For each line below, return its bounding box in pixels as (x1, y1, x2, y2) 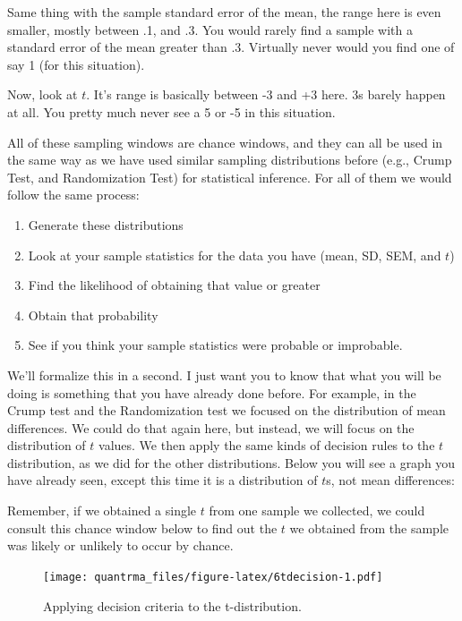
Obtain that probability (28, 305, 158, 324)
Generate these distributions (28, 215, 184, 234)
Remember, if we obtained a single (7, 501, 197, 520)
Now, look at (7, 85, 78, 104)
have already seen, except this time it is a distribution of (7, 471, 318, 489)
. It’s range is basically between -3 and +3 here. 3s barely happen (86, 85, 446, 104)
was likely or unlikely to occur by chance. (7, 536, 234, 555)
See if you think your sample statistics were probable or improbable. (28, 336, 403, 354)
